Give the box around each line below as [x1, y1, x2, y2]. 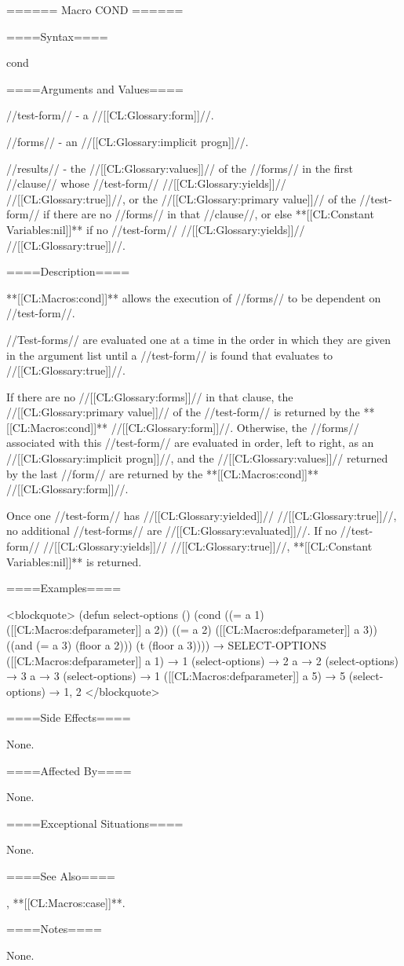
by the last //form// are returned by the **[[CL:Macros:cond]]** [6, 465, 319, 481]
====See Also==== [6, 867, 115, 884]
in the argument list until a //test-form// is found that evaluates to [6, 346, 333, 363]
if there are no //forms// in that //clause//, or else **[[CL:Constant [43, 206, 374, 222]
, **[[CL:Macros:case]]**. [6, 894, 126, 910]
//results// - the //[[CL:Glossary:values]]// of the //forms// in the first [6, 159, 353, 176]
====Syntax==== [6, 27, 108, 44]
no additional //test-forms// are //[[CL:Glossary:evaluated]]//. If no [6, 522, 337, 539]
